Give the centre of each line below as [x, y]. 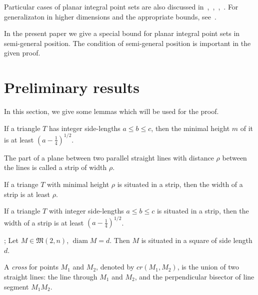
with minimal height [78, 184]
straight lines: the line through [51, 277]
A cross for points [31, 267]
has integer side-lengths [84, 128]
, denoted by [115, 267]
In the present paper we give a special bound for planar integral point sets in [122, 33]
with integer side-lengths [86, 211]
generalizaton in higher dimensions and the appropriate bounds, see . [110, 16]
